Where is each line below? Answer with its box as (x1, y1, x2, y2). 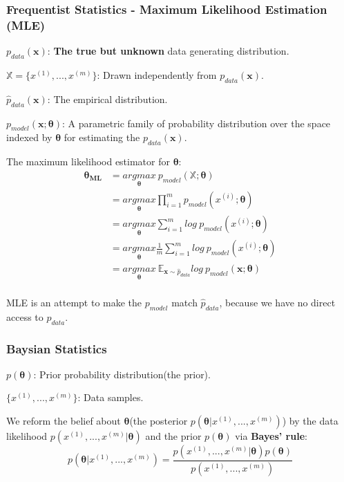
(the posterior (129, 414, 188, 427)
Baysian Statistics (6, 340, 107, 357)
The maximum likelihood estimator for (6, 154, 170, 169)
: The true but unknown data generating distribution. (47, 44, 289, 58)
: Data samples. (77, 390, 144, 405)
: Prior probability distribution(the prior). (33, 367, 211, 381)
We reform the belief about (6, 414, 121, 427)
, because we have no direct (219, 295, 336, 309)
